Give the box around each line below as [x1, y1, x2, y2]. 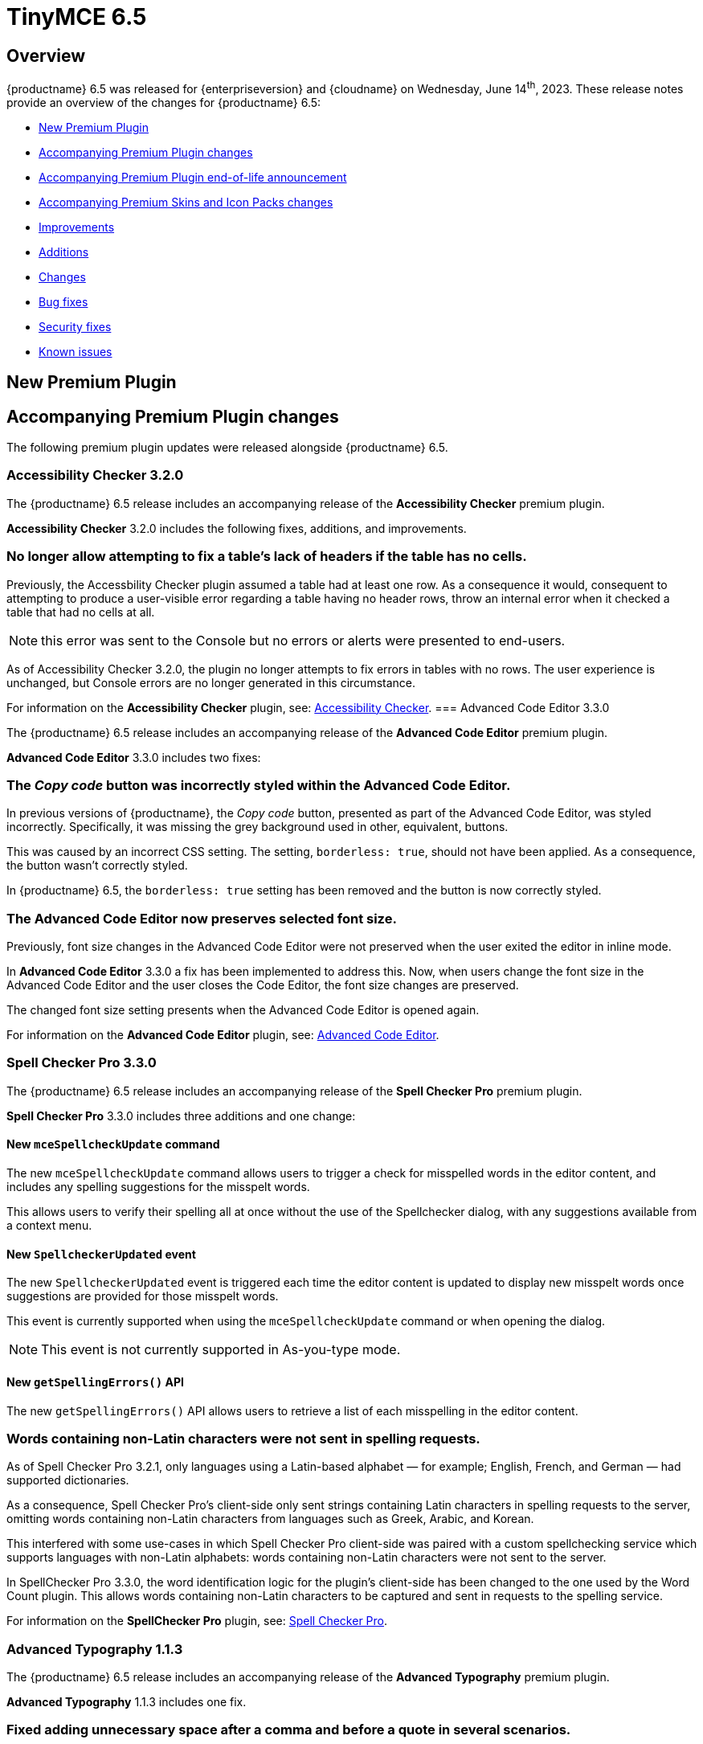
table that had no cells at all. [6, 604, 155, 619]
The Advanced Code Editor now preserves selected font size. [6, 910, 397, 927]
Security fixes [39, 319, 112, 334]
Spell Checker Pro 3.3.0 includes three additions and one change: [6, 1108, 356, 1123]
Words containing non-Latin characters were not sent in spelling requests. [6, 1430, 480, 1447]
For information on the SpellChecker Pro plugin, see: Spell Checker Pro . [6, 1614, 388, 1628]
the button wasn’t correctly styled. [6, 858, 188, 873]
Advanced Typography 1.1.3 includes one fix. [6, 1695, 247, 1709]
